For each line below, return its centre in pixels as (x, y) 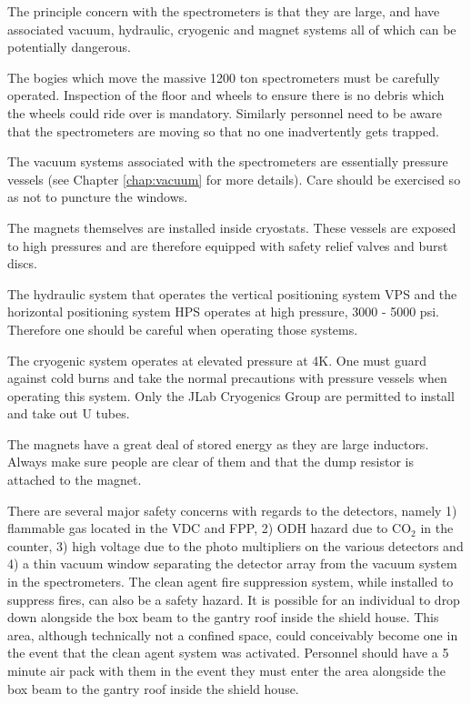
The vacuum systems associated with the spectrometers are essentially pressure (228, 161)
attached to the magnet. (75, 480)
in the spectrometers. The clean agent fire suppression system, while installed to (230, 582)
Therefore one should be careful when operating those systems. (183, 329)
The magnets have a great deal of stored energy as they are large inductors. (218, 443)
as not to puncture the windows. (98, 197)
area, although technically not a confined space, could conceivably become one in (233, 634)
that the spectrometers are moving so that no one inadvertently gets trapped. (223, 131)
